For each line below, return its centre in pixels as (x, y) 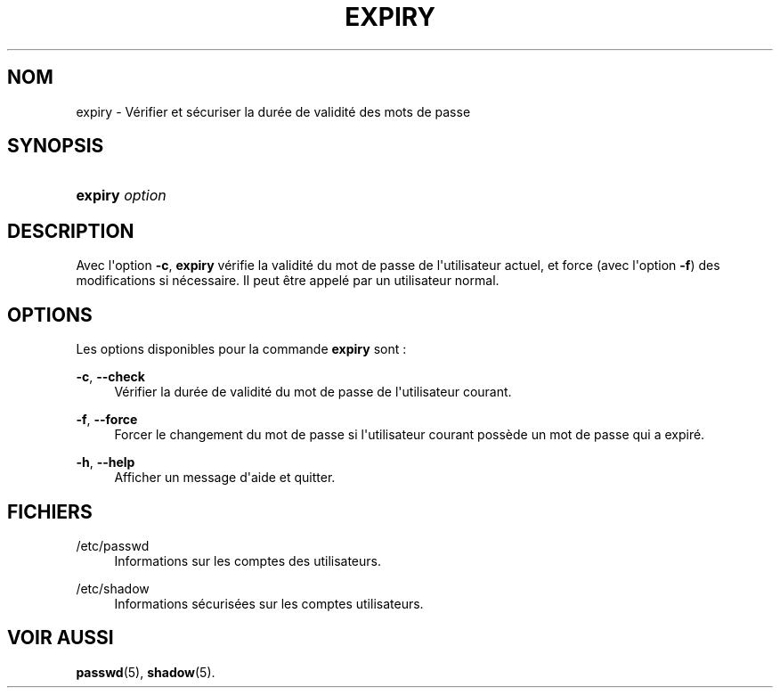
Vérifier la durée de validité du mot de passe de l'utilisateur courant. (313, 392)
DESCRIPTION (71, 231)
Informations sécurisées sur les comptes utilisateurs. (269, 603)
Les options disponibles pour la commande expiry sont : (241, 349)
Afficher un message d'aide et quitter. (225, 478)
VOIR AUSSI (61, 638)
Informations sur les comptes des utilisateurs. (248, 560)
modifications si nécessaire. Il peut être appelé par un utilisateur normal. (288, 281)
